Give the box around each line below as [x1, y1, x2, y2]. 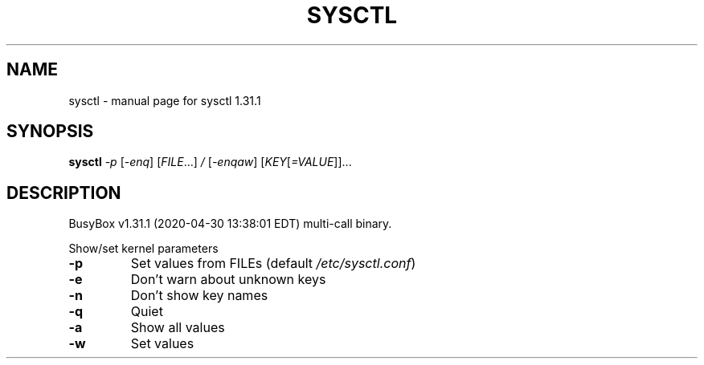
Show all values [130, 319, 225, 336]
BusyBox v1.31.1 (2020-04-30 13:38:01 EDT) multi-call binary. [68, 217, 392, 231]
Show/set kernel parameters [68, 241, 219, 256]
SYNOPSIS [6, 121, 94, 142]
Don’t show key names [130, 287, 268, 304]
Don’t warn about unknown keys [130, 271, 326, 288]
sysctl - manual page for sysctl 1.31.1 [68, 93, 261, 107]
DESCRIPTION [6, 182, 121, 203]
